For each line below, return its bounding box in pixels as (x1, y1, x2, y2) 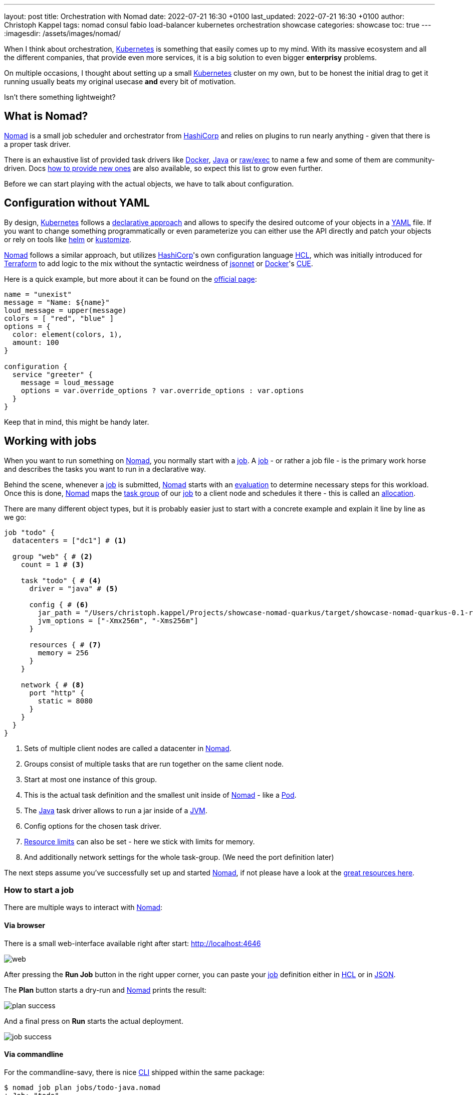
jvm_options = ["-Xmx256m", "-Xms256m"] (38, 616, 198, 625)
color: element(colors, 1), (12, 330, 123, 338)
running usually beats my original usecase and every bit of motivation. (4, 77, 236, 86)
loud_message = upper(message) (4, 306, 127, 314)
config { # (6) (29, 600, 89, 609)
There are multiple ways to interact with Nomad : (4, 903, 163, 912)
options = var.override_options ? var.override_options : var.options (21, 386, 304, 395)
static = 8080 (38, 696, 93, 705)
